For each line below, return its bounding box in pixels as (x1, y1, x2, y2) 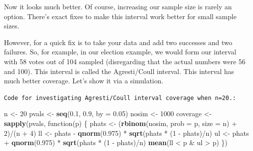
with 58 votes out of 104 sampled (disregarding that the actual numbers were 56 (4, 56, 246, 66)
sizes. (4, 21, 20, 31)
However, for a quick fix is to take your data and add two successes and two (4, 37, 232, 47)
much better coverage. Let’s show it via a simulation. (4, 75, 164, 86)
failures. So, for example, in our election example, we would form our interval (4, 47, 236, 57)
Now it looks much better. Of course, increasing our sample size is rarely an (4, 1, 232, 11)
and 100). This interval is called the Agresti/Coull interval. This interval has (4, 66, 234, 76)
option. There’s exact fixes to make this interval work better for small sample (4, 11, 237, 21)
